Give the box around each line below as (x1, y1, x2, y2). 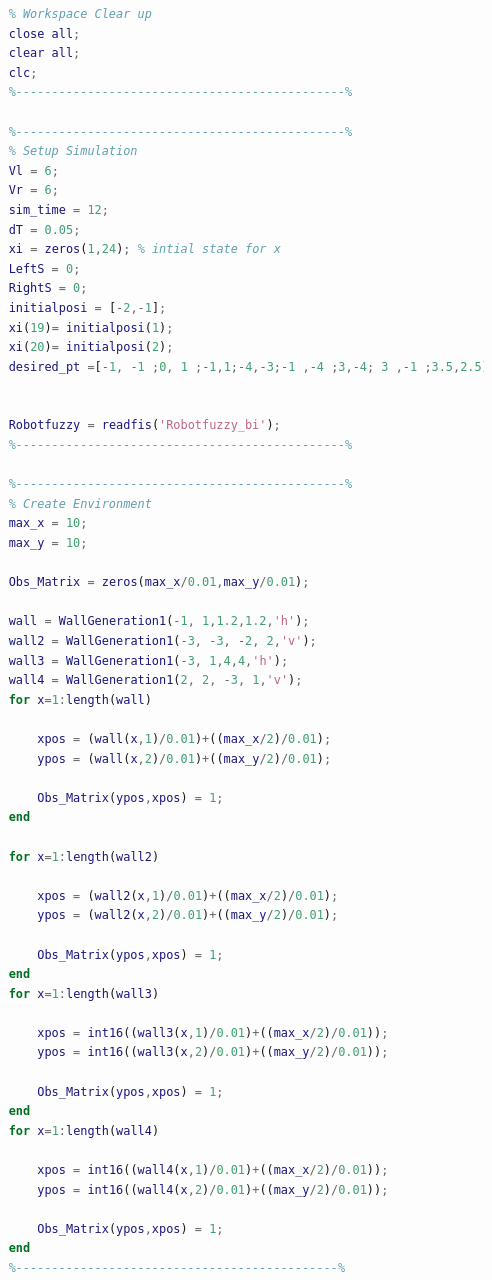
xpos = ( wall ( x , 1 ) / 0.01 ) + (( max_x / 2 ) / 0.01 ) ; (37, 731, 332, 746)
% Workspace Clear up (8, 7, 152, 21)
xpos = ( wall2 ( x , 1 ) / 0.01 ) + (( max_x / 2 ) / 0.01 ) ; (37, 888, 339, 903)
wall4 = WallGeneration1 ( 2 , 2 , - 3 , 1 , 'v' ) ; (8, 673, 303, 688)
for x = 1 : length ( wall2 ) (8, 849, 160, 864)
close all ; (8, 26, 81, 41)
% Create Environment (8, 496, 152, 511)
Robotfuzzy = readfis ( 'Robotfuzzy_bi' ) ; (8, 418, 281, 433)
